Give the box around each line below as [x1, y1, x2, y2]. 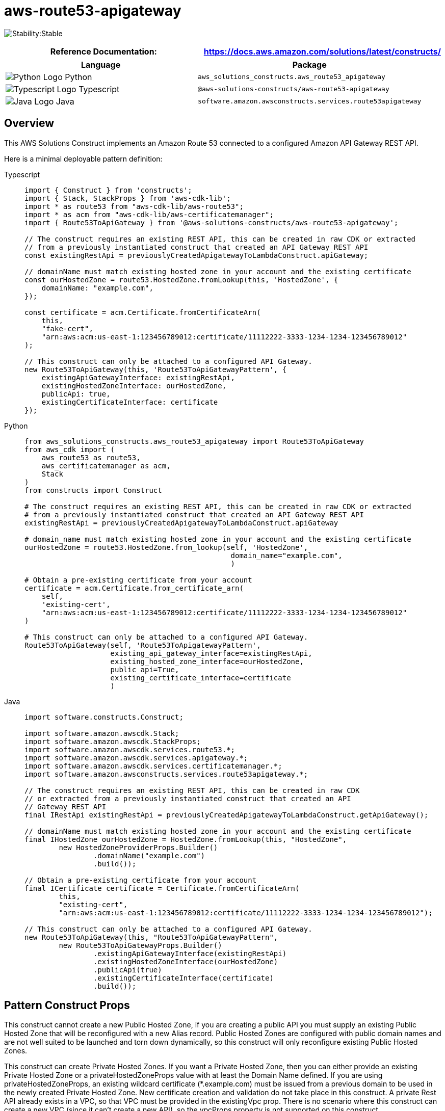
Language [81, 59, 121, 70]
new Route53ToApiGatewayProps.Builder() [59, 941, 222, 949]
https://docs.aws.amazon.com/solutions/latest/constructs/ [203, 46, 441, 57]
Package [292, 59, 327, 70]
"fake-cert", [41, 324, 93, 333]
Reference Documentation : [50, 46, 157, 57]
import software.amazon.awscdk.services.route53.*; [24, 745, 235, 754]
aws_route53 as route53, [41, 453, 141, 462]
